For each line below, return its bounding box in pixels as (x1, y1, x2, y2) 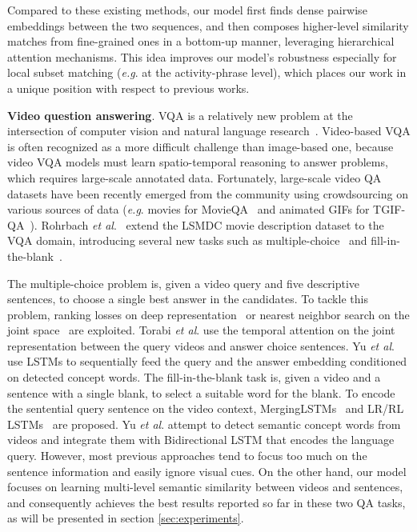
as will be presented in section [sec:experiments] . (7, 510, 244, 526)
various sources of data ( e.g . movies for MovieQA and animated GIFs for (7, 201, 370, 218)
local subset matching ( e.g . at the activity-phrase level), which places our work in (7, 64, 407, 81)
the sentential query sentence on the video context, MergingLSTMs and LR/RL (7, 400, 404, 417)
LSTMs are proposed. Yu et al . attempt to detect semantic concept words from (7, 415, 401, 432)
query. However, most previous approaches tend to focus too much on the (7, 447, 367, 464)
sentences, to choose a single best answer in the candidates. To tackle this (7, 290, 368, 307)
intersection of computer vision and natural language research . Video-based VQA (7, 122, 411, 139)
